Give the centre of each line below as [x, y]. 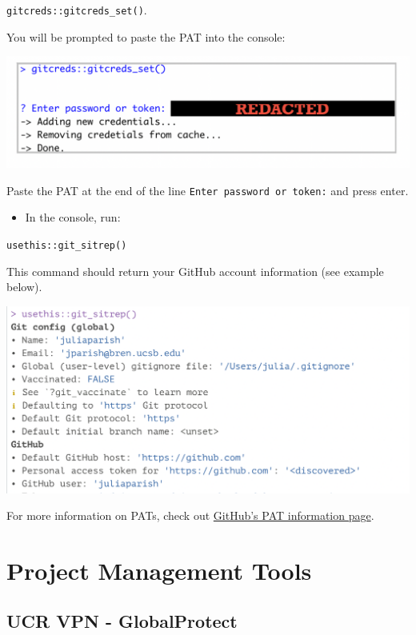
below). [24, 287]
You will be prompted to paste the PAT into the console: [146, 36]
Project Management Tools [159, 570]
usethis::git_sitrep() [67, 245]
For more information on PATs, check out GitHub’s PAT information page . [190, 515]
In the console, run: [73, 217]
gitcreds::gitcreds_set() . [77, 10]
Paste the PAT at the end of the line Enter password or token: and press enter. [208, 190]
